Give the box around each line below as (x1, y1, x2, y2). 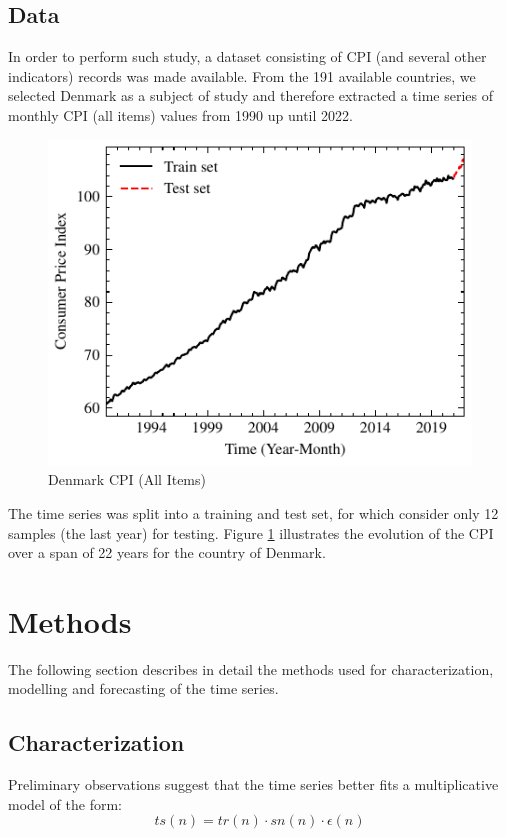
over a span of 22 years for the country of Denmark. (8, 542, 326, 563)
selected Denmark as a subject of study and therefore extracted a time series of (8, 85, 493, 106)
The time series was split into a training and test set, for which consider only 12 (8, 502, 499, 523)
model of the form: (8, 793, 122, 814)
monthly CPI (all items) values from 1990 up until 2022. (8, 104, 353, 125)
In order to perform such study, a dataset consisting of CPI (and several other (8, 46, 487, 67)
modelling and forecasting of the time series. (8, 678, 279, 699)
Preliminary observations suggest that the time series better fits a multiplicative (8, 774, 499, 795)
